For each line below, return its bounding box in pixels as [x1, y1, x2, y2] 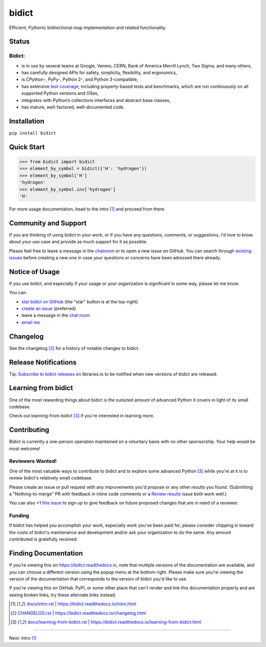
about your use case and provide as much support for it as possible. [9, 239, 148, 245]
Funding [9, 512, 30, 519]
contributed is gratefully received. [9, 536, 78, 542]
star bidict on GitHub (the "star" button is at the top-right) [21, 299, 138, 305]
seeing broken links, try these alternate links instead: [9, 592, 116, 598]
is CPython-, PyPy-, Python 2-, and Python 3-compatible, [21, 76, 138, 82]
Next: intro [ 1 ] [9, 635, 37, 641]
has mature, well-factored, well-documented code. [21, 104, 125, 110]
